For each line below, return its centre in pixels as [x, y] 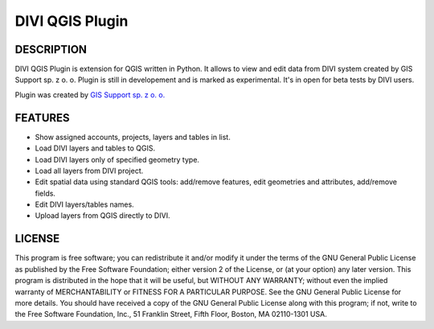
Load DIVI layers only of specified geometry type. [117, 159]
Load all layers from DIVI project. [89, 171]
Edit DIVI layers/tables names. [84, 204]
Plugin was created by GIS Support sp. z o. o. [90, 95]
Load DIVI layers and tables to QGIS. [95, 148]
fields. [45, 193]
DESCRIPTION [51, 49]
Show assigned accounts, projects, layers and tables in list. [133, 137]
